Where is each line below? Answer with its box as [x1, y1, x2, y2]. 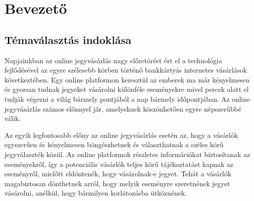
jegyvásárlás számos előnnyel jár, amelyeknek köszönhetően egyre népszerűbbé [4, 103, 242, 114]
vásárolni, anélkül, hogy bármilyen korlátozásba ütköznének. [4, 188, 187, 198]
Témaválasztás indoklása [4, 32, 132, 47]
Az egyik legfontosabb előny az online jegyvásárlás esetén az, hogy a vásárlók [4, 129, 238, 140]
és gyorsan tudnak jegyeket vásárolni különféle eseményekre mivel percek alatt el [4, 84, 249, 94]
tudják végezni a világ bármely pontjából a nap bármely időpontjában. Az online [4, 93, 250, 104]
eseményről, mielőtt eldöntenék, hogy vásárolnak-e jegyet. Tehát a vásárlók [4, 168, 232, 179]
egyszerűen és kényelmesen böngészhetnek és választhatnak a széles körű [4, 139, 224, 150]
